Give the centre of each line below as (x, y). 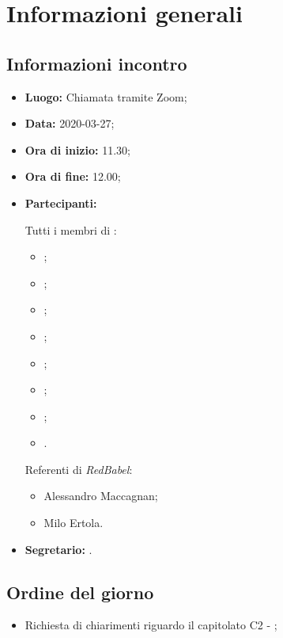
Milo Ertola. (74, 523)
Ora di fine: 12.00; (73, 176)
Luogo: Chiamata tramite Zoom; (106, 96)
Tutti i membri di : (71, 229)
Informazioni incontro (97, 63)
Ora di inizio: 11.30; (77, 149)
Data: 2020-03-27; (70, 123)
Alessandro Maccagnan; (101, 496)
